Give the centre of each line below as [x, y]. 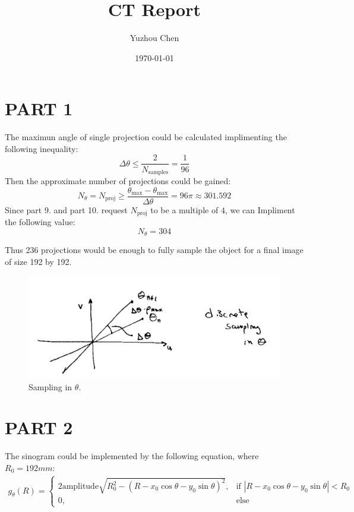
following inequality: [42, 148]
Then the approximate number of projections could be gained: [118, 180]
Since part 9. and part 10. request [66, 209]
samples [158, 172]
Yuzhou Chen [154, 38]
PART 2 [39, 427]
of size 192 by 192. [38, 261]
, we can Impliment [260, 209]
